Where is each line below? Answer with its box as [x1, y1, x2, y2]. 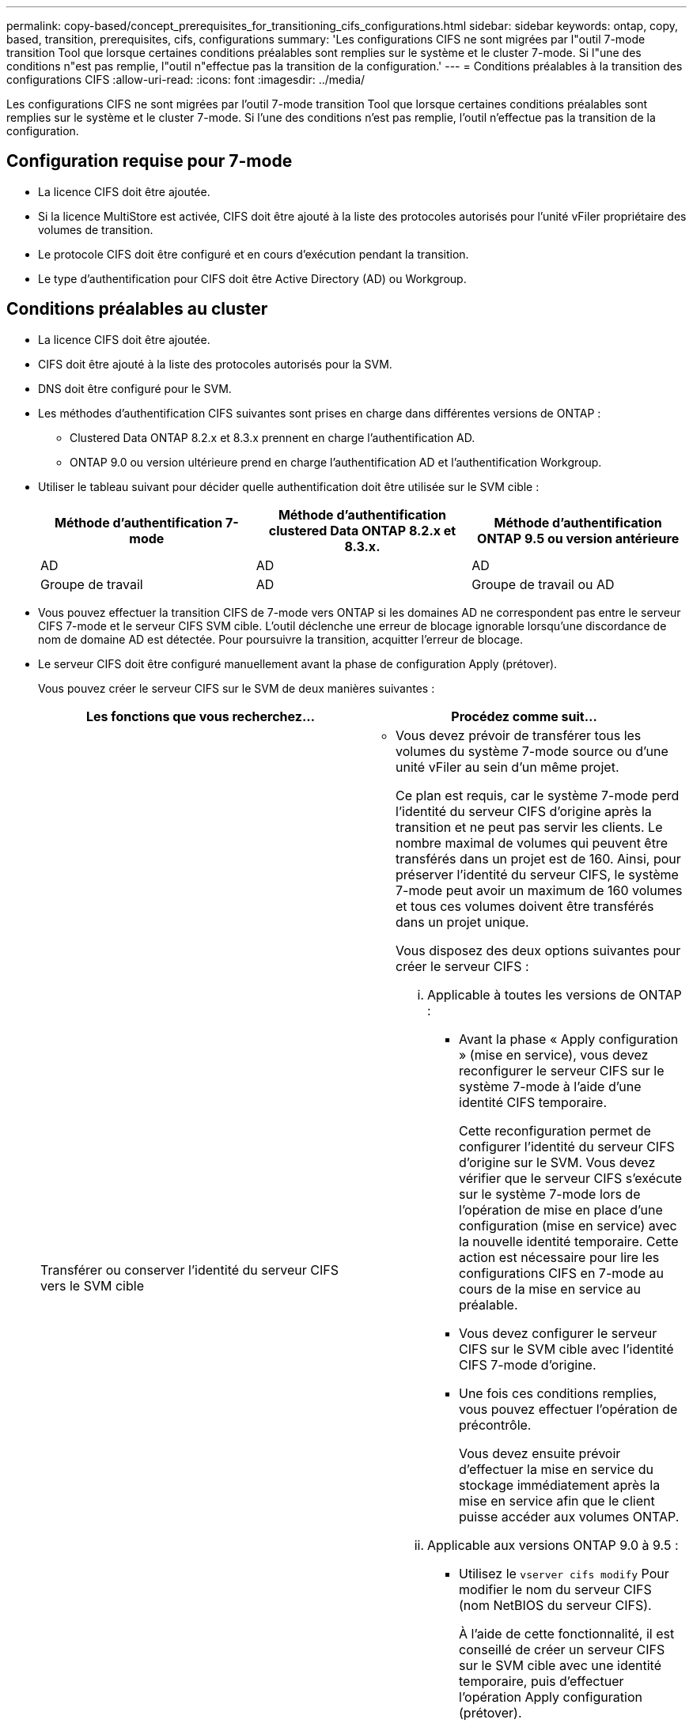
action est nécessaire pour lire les [459, 1249, 660, 1265]
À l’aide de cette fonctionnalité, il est [459, 1625, 675, 1642]
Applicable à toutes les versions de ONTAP [427, 986, 682, 1003]
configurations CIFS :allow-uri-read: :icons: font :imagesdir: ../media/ [6, 73, 365, 86]
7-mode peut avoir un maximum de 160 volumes [396, 882, 683, 898]
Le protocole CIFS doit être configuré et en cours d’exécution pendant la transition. [38, 247, 469, 261]
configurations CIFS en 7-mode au [459, 1264, 664, 1281]
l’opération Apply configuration [459, 1688, 642, 1705]
